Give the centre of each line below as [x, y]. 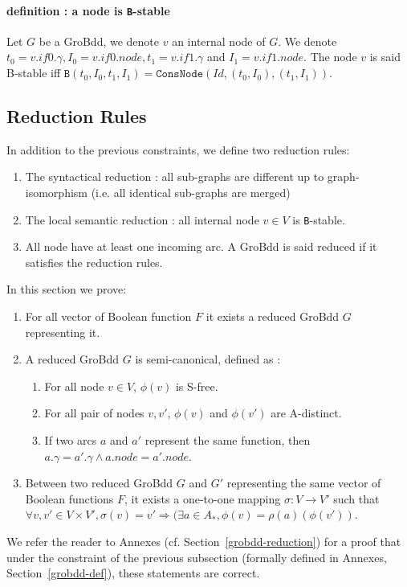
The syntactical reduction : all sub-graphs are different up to [175, 177]
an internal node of [219, 41]
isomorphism [56, 193]
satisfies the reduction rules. [94, 262]
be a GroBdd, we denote [99, 41]
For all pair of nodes [94, 413]
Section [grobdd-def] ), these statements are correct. [133, 573]
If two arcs [71, 440]
